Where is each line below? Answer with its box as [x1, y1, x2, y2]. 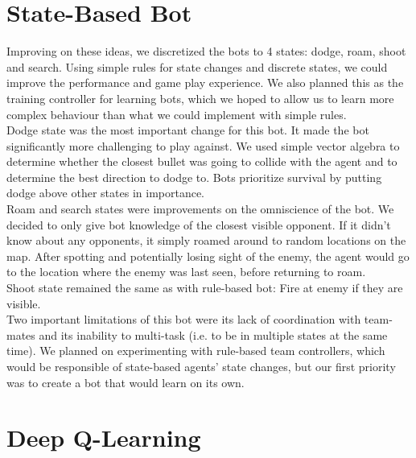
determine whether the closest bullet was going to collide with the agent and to [6, 153, 397, 170]
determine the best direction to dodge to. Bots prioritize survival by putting [6, 168, 382, 185]
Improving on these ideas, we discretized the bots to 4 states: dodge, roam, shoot [6, 43, 406, 60]
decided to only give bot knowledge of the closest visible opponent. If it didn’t [6, 216, 391, 233]
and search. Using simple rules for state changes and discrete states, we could [6, 58, 388, 75]
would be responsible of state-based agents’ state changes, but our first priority [6, 358, 396, 374]
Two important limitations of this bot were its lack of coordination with [6, 311, 361, 328]
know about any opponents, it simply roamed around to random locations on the [6, 232, 406, 249]
